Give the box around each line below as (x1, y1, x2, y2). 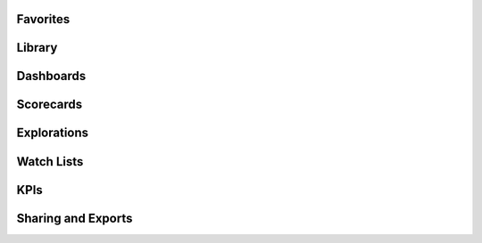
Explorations (16, 126, 89, 141)
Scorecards (16, 97, 83, 112)
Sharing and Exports (16, 210, 133, 226)
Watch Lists (16, 154, 84, 169)
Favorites (16, 12, 71, 27)
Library (16, 40, 58, 55)
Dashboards (16, 69, 87, 84)
